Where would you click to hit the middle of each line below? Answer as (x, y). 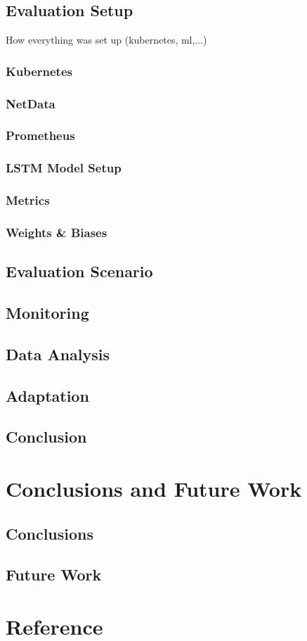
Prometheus (40, 135)
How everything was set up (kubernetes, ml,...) (106, 40)
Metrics (28, 200)
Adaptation (47, 395)
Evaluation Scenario (79, 271)
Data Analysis (58, 354)
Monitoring (47, 313)
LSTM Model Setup (64, 168)
